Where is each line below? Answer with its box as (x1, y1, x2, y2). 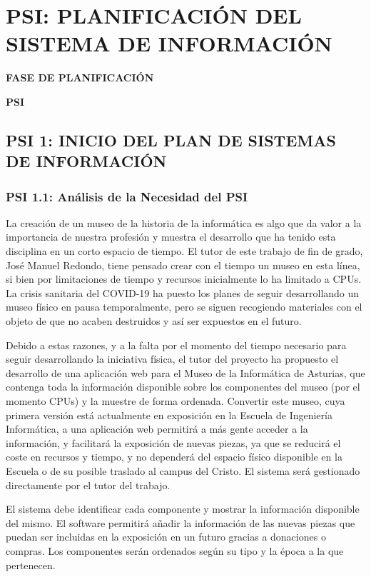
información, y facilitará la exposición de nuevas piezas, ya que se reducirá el (6, 435, 341, 450)
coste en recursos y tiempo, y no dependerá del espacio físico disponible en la (6, 449, 342, 464)
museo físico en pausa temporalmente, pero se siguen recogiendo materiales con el (6, 299, 362, 314)
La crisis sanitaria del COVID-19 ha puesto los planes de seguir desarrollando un (6, 285, 360, 300)
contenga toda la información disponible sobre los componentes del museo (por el (6, 379, 360, 394)
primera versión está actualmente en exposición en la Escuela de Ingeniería (6, 407, 332, 422)
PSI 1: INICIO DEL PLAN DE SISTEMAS (6, 129, 336, 151)
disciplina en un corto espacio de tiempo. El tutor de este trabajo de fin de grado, (6, 244, 363, 259)
